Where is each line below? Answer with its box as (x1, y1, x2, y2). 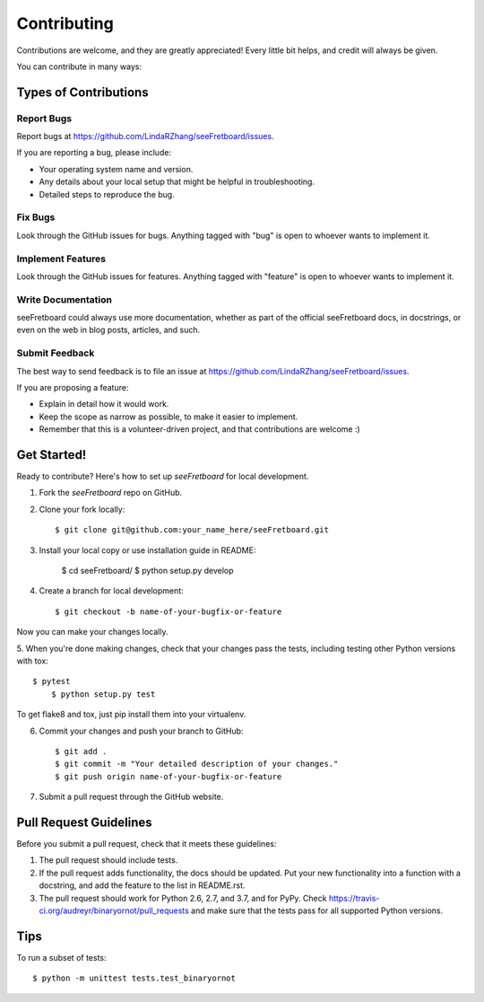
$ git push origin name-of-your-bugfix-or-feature (55, 771, 282, 781)
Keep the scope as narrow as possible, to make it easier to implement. (39, 411, 298, 422)
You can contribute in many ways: (16, 61, 143, 72)
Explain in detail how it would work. (39, 399, 169, 409)
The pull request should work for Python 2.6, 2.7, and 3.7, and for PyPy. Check (39, 892, 327, 903)
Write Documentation (16, 293, 112, 305)
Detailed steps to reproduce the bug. (39, 189, 175, 199)
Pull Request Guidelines (16, 814, 152, 830)
